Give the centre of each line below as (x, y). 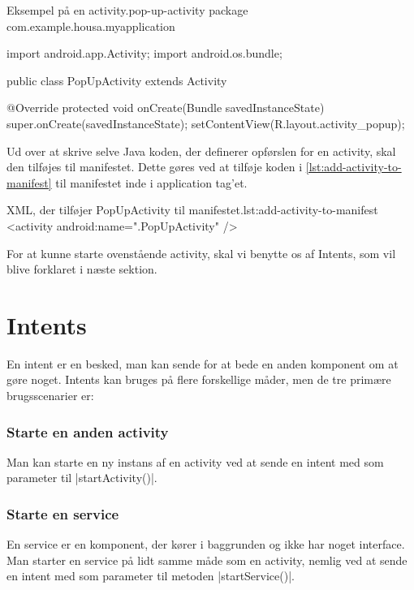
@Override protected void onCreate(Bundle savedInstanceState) (166, 108)
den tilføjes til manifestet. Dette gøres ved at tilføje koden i (155, 167)
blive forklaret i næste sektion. (82, 269)
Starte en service (63, 513)
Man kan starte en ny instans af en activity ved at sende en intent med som (195, 461)
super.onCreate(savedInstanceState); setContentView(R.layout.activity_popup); (206, 123)
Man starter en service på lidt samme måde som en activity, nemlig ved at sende (207, 560)
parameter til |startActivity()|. (82, 478)
